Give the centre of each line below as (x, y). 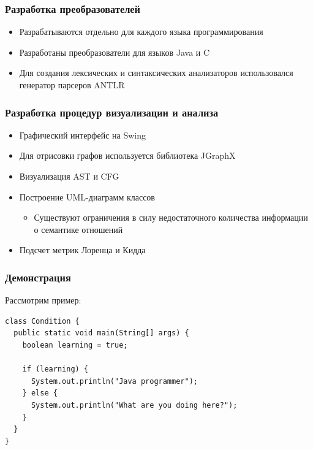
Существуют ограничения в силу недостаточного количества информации (171, 217)
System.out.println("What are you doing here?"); (134, 405)
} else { (40, 393)
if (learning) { (55, 369)
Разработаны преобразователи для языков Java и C (115, 52)
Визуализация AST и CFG (69, 176)
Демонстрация (38, 277)
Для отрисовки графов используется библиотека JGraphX (127, 155)
